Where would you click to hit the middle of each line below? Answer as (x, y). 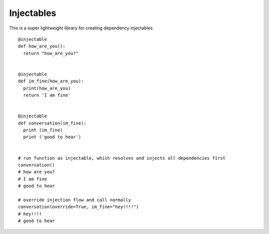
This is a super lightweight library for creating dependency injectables (81, 28)
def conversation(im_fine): (52, 123)
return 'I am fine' (47, 95)
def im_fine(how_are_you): (51, 81)
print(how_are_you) (47, 88)
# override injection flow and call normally (75, 200)
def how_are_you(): (42, 46)
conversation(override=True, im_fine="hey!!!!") (78, 207)
